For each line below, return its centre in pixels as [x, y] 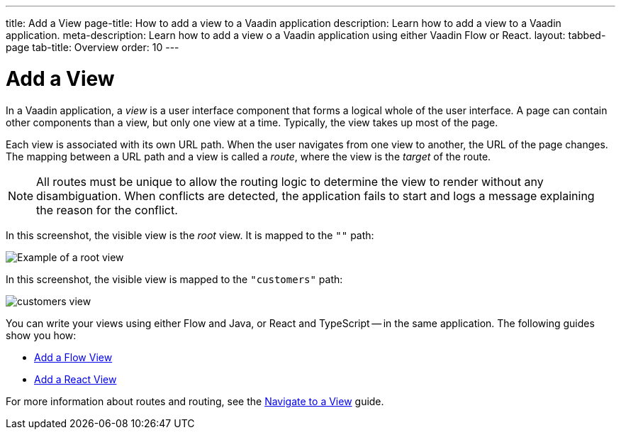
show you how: [41, 335]
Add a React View [75, 379]
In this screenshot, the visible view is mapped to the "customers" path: [174, 279]
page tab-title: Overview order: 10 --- [93, 47]
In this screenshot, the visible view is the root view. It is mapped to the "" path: [190, 235]
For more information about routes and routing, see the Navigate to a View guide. [195, 401]
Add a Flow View [73, 357]
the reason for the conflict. [107, 210]
